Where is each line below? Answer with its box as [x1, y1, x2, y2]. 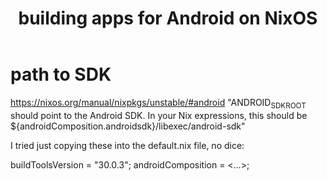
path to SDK [10, 63, 112, 86]
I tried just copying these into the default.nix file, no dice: [10, 139, 245, 151]
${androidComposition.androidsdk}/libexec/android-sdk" [10, 120, 246, 132]
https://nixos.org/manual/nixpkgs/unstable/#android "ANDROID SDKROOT [10, 96, 307, 111]
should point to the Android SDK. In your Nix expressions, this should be [10, 109, 308, 121]
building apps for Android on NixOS [18, 7, 318, 30]
